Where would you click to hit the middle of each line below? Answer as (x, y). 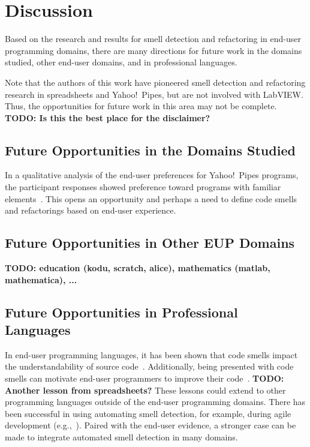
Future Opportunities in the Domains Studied (150, 150)
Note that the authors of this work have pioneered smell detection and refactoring (155, 82)
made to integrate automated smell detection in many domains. (121, 437)
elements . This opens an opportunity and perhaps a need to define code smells (151, 198)
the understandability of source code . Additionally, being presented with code (149, 366)
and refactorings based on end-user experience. (91, 210)
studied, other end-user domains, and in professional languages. (121, 62)
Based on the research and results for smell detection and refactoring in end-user (153, 39)
